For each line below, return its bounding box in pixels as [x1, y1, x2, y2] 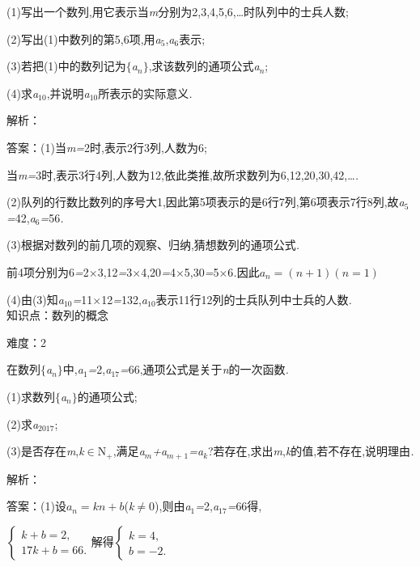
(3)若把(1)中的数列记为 [6, 57, 126, 74]
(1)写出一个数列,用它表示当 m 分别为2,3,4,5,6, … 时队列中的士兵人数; [6, 3, 350, 19]
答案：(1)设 [6, 497, 66, 514]
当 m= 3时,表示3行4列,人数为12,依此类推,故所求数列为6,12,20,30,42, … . [6, 166, 358, 183]
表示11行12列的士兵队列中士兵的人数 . [155, 290, 352, 307]
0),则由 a [149, 497, 191, 514]
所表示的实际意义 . [98, 84, 193, 101]
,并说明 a [46, 84, 90, 101]
